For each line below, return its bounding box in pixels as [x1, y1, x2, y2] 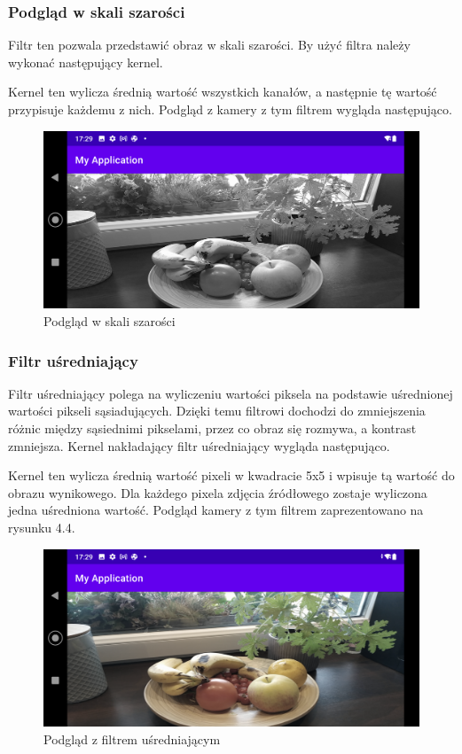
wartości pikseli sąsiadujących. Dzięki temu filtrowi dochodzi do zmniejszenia [8, 401, 426, 420]
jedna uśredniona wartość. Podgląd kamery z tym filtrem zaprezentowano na [8, 501, 424, 519]
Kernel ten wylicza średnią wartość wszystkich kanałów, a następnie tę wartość [8, 82, 437, 101]
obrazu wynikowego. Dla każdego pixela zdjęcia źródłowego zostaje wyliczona [8, 483, 427, 501]
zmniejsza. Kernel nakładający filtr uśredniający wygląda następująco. [8, 436, 390, 455]
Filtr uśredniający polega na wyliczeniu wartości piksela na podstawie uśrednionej [8, 384, 453, 402]
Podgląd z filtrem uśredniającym [43, 729, 221, 748]
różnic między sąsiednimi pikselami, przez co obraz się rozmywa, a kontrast [8, 419, 417, 437]
